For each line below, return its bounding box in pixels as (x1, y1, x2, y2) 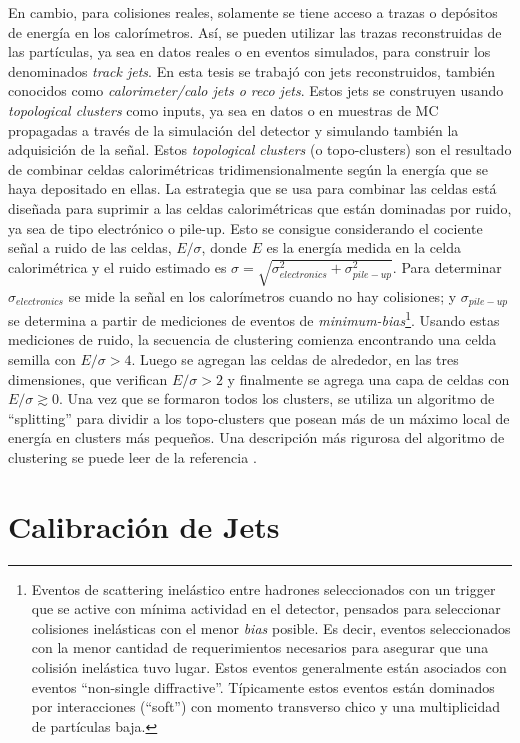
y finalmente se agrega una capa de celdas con (227, 368, 510, 389)
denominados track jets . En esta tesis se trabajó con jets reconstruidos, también (8, 60, 496, 81)
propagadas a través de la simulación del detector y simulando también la (8, 119, 459, 140)
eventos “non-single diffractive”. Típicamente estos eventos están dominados (31, 676, 495, 697)
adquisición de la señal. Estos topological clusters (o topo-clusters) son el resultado (8, 139, 512, 160)
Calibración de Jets (8, 505, 280, 546)
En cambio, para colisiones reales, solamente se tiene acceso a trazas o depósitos (8, 2, 498, 22)
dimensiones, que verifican (8, 368, 168, 389)
